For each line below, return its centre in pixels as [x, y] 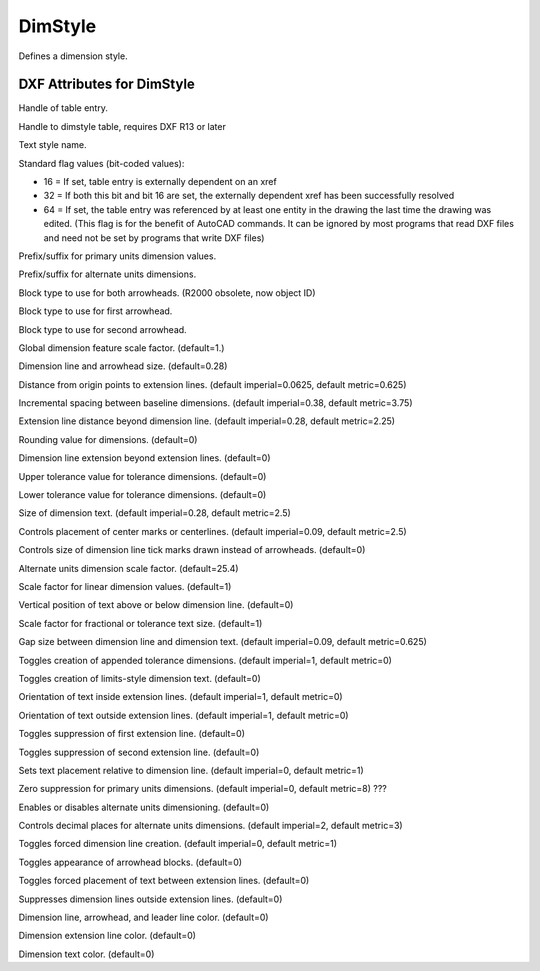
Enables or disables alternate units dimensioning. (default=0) [144, 807]
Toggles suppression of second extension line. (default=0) [139, 752]
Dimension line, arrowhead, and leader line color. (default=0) [143, 917]
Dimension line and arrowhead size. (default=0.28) [123, 366]
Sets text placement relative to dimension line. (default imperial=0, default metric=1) [191, 770]
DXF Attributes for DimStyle [106, 84]
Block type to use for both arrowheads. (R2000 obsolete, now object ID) [167, 292]
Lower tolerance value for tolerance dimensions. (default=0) [142, 495]
